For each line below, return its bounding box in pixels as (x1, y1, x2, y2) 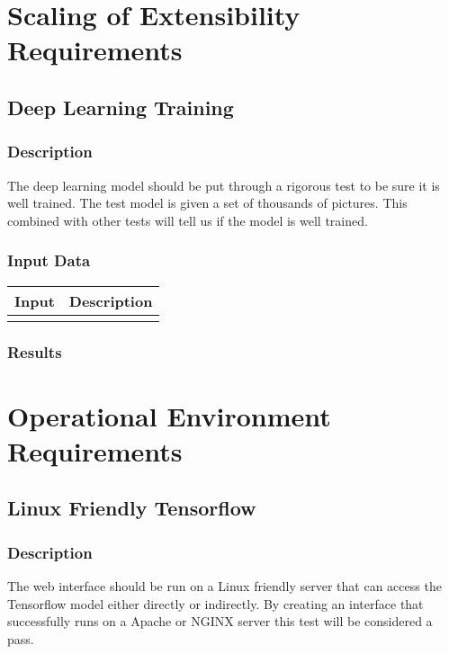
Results (7, 341, 62, 363)
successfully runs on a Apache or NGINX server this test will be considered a (7, 612, 433, 631)
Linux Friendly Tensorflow (7, 494, 256, 522)
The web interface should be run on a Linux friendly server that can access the (7, 576, 442, 595)
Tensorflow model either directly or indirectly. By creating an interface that (7, 594, 424, 613)
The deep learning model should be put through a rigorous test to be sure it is (7, 175, 440, 194)
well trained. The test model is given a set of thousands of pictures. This (7, 193, 408, 212)
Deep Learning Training (7, 93, 234, 121)
